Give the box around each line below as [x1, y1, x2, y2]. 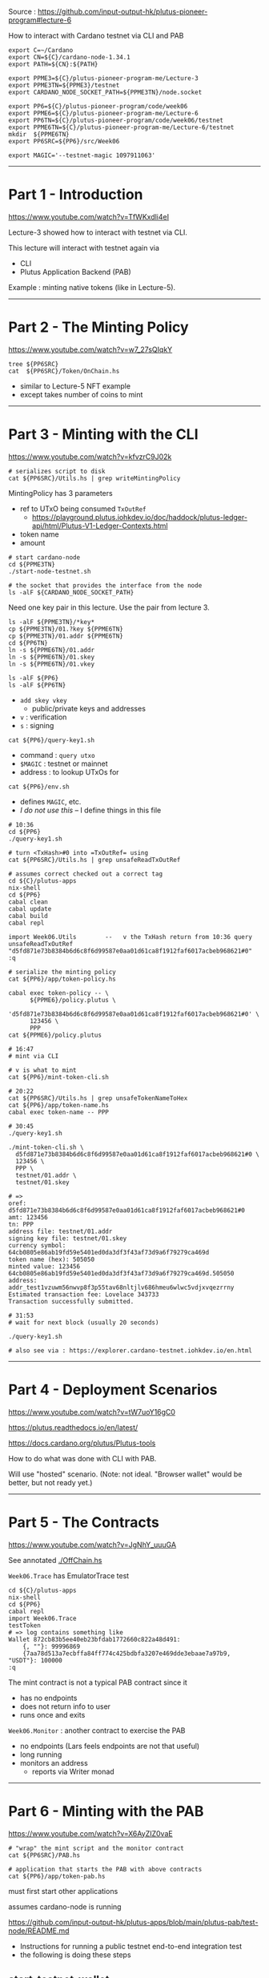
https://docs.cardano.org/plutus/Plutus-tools [8, 1438, 156, 1448]
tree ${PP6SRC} [8, 360, 59, 368]
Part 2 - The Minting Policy [8, 318, 190, 336]
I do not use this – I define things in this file [19, 805, 162, 815]
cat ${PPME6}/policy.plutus [8, 1031, 102, 1039]
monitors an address [19, 1758, 88, 1767]
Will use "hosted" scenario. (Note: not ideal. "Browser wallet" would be [8, 1469, 243, 1479]
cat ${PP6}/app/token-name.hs [8, 1101, 110, 1109]
